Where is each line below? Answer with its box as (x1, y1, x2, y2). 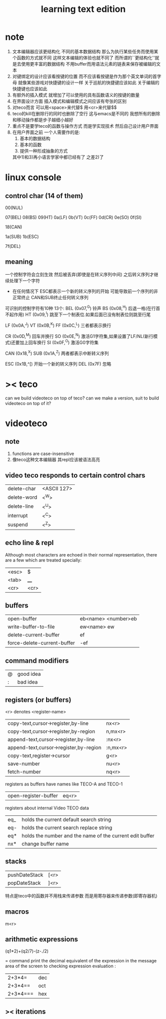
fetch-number (7, 769, 41, 775)
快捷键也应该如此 (12, 85, 48, 91)
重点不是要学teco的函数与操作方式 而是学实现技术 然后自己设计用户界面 (12, 123, 159, 129)
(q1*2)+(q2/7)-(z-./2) (5, 948, 49, 954)
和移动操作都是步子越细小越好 (12, 117, 73, 123)
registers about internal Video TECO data (5, 805, 89, 811)
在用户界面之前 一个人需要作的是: (12, 129, 80, 135)
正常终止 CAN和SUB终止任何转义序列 (12, 294, 89, 300)
